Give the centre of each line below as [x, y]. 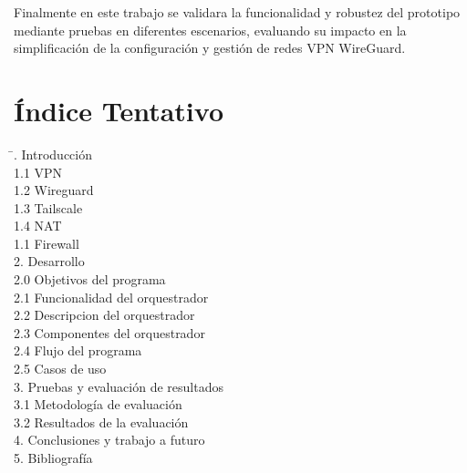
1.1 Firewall [47, 243]
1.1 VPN [38, 172]
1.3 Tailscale [48, 207]
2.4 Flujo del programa [78, 350]
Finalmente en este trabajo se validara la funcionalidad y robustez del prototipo [237, 12]
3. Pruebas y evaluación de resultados [119, 386]
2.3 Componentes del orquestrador [109, 332]
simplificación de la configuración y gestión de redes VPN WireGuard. [210, 48]
